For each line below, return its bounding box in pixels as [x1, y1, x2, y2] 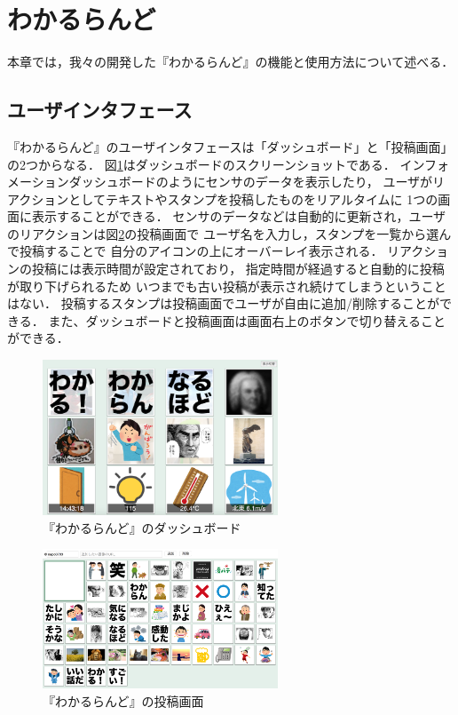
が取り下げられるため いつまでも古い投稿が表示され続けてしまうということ [7, 276, 446, 295]
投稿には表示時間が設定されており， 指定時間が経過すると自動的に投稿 [31, 259, 445, 278]
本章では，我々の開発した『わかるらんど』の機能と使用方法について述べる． [7, 52, 454, 71]
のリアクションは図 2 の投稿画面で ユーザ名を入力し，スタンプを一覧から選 [7, 224, 439, 242]
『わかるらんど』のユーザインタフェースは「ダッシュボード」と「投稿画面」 [7, 137, 454, 155]
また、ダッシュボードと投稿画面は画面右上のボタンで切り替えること [48, 311, 446, 330]
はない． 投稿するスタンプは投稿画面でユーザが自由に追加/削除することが [7, 294, 439, 313]
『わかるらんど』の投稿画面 [43, 691, 204, 710]
